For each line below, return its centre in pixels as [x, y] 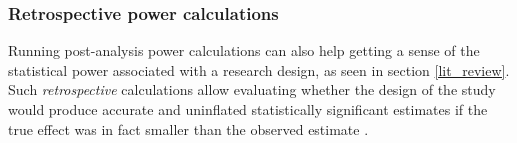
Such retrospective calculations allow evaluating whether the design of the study [252, 89]
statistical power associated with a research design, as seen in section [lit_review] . [259, 69]
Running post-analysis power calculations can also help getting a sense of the [244, 50]
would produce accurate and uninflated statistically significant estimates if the [248, 109]
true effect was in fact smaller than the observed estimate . [188, 128]
